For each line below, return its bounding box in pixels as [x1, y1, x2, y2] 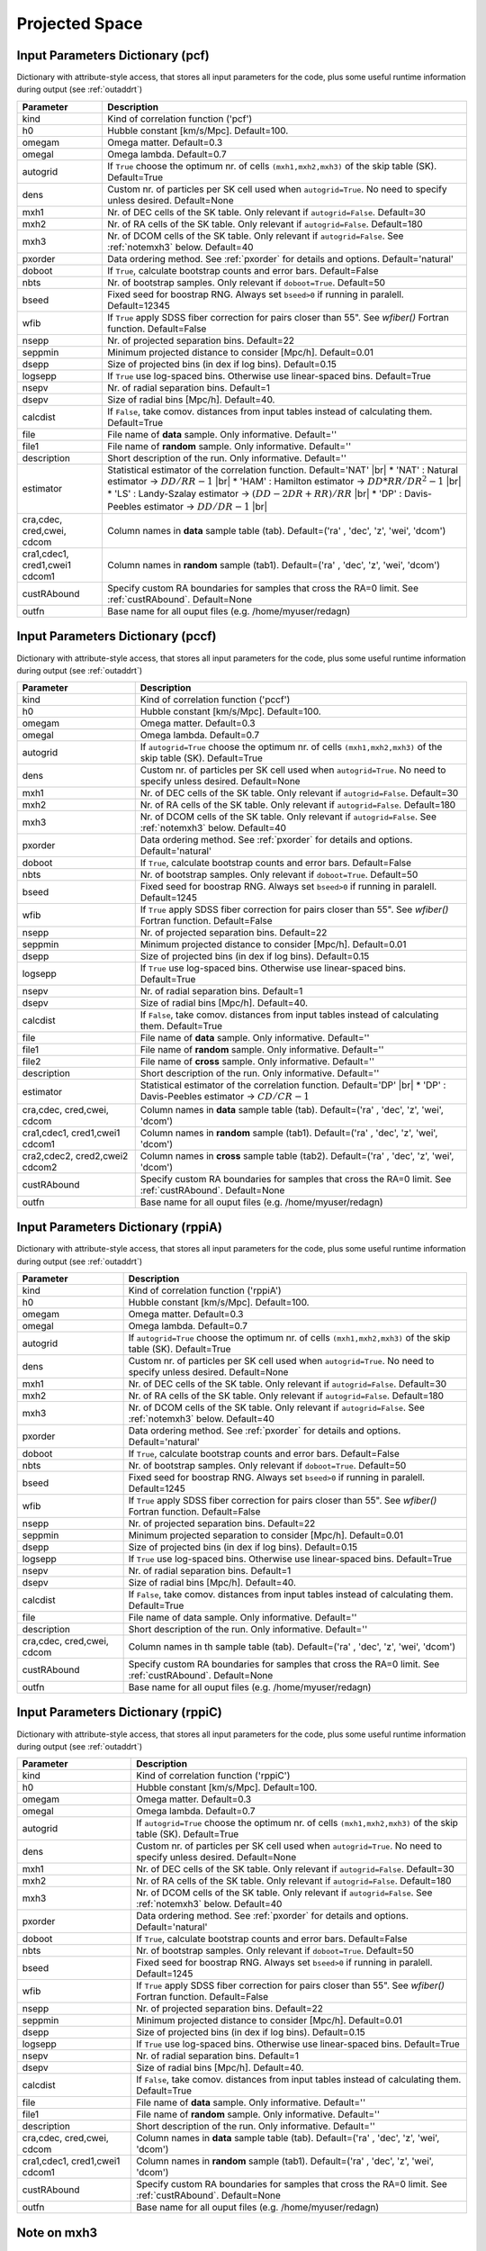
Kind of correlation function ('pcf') [107, 113, 253, 125]
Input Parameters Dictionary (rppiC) [16, 1704, 222, 1720]
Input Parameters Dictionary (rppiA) [16, 1220, 222, 1235]
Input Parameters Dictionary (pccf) [16, 628, 217, 644]
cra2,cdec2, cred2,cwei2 [22, 1149, 129, 1162]
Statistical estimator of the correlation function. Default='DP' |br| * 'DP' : [139, 1079, 446, 1091]
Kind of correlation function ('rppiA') [128, 1284, 283, 1297]
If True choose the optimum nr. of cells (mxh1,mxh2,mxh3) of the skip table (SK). [107, 159, 437, 172]
